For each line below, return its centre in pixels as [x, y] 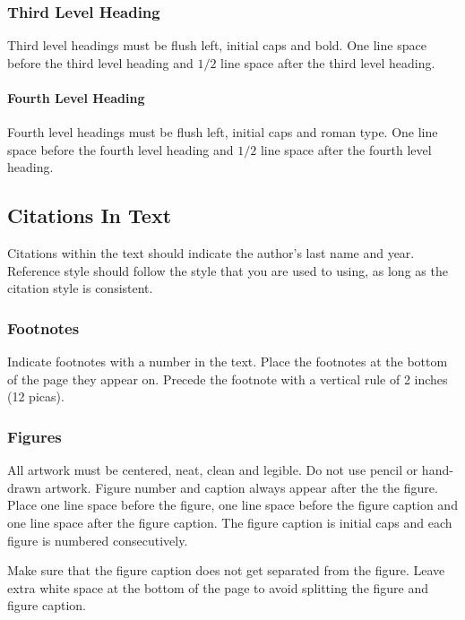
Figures [34, 436]
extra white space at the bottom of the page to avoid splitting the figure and [218, 587]
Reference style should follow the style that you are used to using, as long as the [228, 270]
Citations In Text [90, 215]
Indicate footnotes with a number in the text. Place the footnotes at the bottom [228, 362]
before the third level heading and [100, 62]
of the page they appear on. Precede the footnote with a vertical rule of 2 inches [228, 379]
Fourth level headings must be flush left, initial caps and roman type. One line [223, 132]
